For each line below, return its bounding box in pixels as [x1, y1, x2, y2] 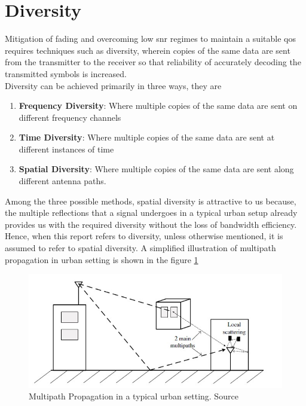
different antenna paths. [19, 175, 106, 187]
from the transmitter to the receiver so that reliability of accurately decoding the [5, 56, 301, 68]
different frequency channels [19, 111, 121, 123]
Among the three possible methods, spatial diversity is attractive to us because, [5, 194, 296, 207]
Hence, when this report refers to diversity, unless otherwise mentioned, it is [5, 230, 283, 242]
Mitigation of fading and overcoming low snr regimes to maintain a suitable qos [5, 32, 296, 45]
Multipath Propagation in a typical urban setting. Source [29, 390, 238, 402]
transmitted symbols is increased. [5, 67, 127, 80]
